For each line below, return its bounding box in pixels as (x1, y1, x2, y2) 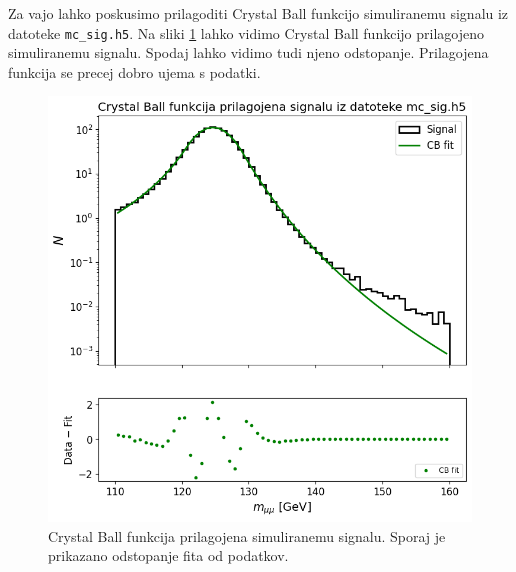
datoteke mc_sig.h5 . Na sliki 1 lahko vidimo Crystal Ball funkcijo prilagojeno (8, 22, 484, 43)
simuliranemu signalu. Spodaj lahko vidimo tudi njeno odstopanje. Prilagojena (8, 42, 489, 63)
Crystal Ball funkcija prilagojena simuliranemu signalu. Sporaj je (48, 525, 446, 546)
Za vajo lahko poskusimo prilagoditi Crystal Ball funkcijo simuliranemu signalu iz (8, 3, 509, 23)
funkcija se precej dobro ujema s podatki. (8, 61, 261, 82)
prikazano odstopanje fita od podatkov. (48, 545, 289, 566)
